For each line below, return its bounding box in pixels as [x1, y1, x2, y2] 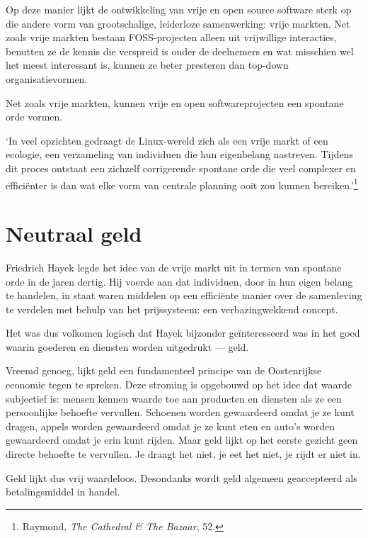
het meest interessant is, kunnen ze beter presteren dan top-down [6, 57, 289, 72]
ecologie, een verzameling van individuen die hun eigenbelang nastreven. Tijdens [6, 147, 354, 162]
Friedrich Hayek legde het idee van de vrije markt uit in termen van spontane [6, 259, 342, 274]
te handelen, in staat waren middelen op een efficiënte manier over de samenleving [6, 288, 362, 303]
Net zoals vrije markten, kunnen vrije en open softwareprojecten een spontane [6, 95, 344, 110]
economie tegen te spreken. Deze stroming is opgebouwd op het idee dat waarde [6, 377, 352, 392]
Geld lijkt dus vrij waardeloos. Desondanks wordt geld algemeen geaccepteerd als [6, 470, 357, 485]
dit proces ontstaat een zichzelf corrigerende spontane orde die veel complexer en [6, 160, 356, 175]
